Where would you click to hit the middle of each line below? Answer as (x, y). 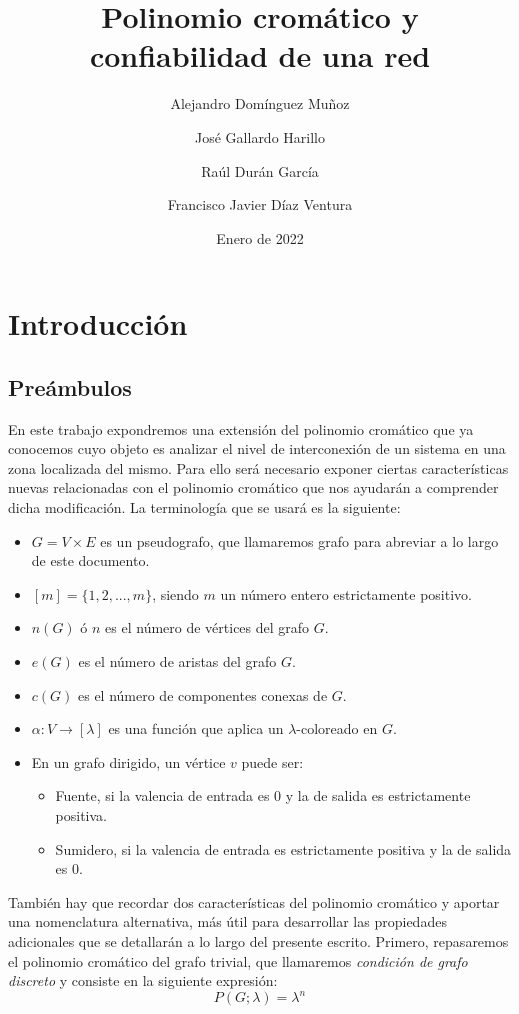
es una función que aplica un (196, 728)
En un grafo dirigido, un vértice (128, 761)
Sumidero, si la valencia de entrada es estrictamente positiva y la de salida (283, 848)
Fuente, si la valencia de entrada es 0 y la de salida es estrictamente (263, 795)
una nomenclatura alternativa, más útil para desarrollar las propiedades (227, 921)
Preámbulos (70, 386)
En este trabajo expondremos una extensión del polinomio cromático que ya (241, 428)
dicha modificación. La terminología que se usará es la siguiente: (204, 507)
